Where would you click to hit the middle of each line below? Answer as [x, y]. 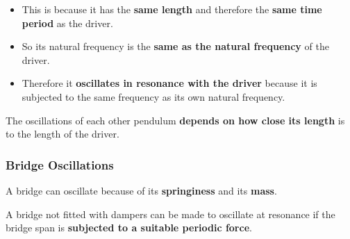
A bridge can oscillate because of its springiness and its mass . [141, 190]
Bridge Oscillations [60, 164]
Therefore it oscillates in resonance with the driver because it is [169, 83]
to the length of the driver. [62, 134]
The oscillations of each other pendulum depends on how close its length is [175, 120]
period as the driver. [67, 23]
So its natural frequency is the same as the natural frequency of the [175, 46]
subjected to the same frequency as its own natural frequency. [153, 96]
